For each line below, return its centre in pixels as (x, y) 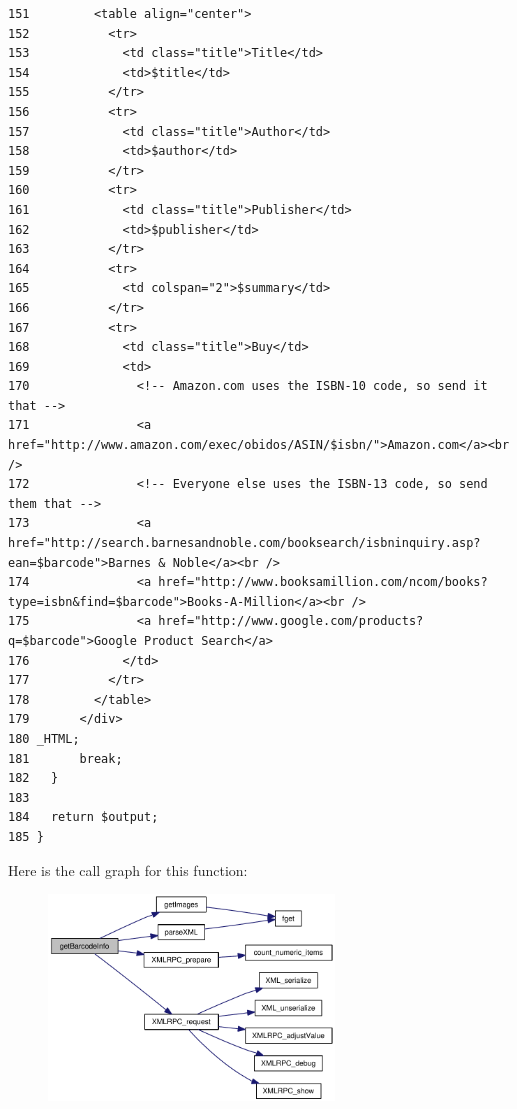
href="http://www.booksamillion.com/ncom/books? (323, 582)
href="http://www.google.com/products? (291, 621)
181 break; (65, 758)
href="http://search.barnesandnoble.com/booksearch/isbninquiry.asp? (244, 543)
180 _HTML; (44, 738)
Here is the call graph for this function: (128, 869)
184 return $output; (83, 817)
